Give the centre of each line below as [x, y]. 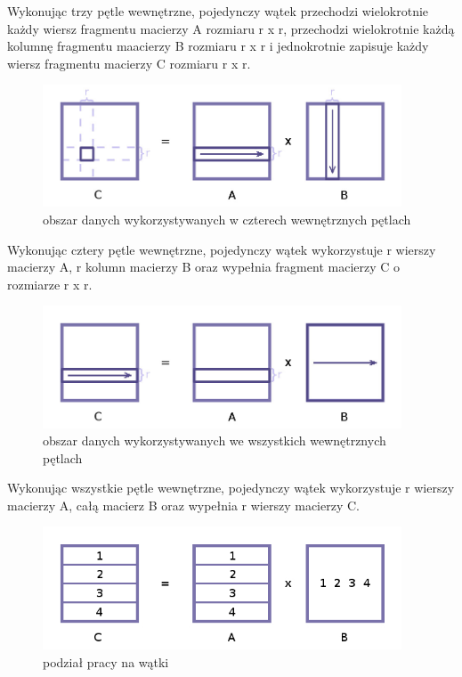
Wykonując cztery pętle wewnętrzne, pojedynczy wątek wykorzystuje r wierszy [222, 249]
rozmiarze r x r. [50, 284]
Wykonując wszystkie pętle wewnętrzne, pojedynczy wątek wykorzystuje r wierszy [231, 488]
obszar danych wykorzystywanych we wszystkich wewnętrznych [215, 440]
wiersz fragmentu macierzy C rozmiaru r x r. [129, 63]
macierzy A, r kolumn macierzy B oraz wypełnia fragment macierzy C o [204, 267]
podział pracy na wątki [106, 661]
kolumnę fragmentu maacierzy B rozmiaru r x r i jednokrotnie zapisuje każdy [218, 46]
